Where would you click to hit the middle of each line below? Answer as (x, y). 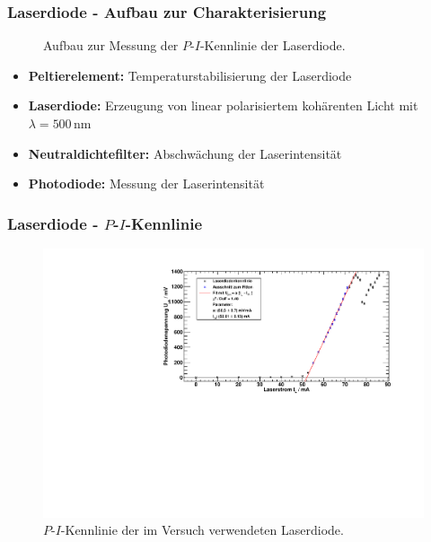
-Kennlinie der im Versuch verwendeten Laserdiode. (202, 530)
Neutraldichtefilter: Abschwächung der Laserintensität (185, 153)
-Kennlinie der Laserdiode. (273, 45)
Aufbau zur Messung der (111, 45)
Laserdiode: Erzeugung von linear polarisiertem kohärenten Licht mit (223, 105)
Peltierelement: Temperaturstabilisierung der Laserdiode (190, 75)
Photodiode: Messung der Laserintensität (146, 184)
